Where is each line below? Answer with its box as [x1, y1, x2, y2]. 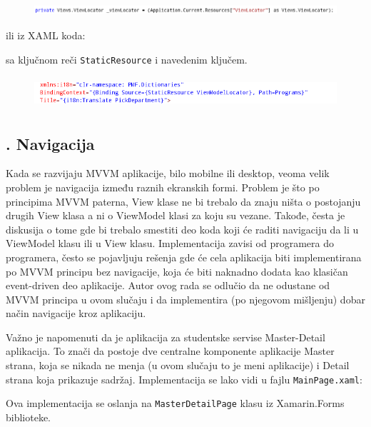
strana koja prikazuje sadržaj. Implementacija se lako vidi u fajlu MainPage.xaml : [6, 371, 362, 386]
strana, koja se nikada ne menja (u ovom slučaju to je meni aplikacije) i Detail [6, 358, 350, 373]
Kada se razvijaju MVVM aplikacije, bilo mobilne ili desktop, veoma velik [6, 166, 330, 181]
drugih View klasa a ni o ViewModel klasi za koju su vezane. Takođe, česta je [6, 208, 345, 223]
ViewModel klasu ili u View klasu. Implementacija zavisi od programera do [6, 236, 335, 251]
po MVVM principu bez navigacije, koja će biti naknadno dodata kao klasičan [6, 263, 348, 278]
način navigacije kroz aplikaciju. [6, 306, 146, 321]
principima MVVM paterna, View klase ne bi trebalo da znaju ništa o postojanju [6, 194, 361, 209]
